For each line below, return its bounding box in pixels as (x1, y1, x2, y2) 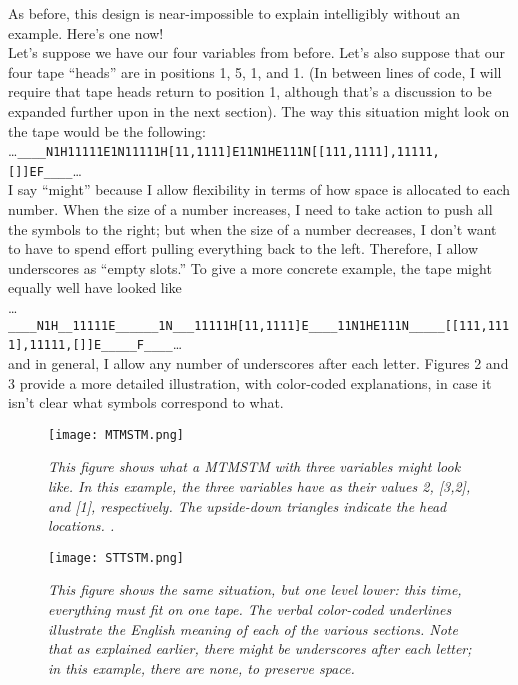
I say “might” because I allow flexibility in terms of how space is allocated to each (8, 179, 511, 200)
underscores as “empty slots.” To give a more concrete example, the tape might (8, 257, 492, 278)
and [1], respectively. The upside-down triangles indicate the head (48, 495, 447, 516)
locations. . (48, 515, 115, 536)
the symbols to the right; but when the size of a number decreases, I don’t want (8, 218, 497, 239)
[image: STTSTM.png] (48, 550, 185, 565)
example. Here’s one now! (8, 22, 164, 43)
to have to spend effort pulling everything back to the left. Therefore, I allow (8, 238, 479, 259)
